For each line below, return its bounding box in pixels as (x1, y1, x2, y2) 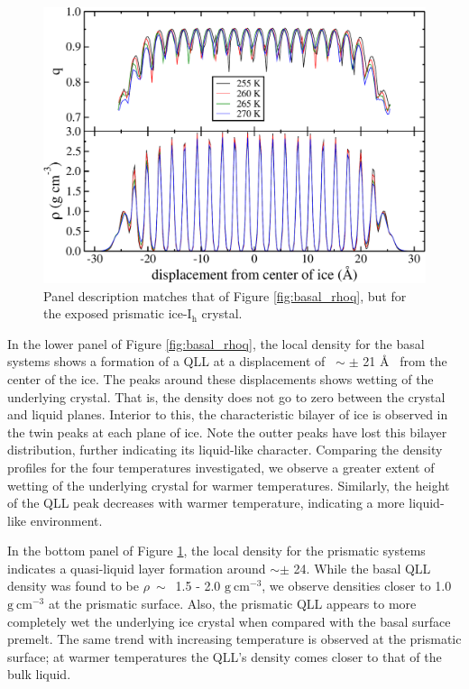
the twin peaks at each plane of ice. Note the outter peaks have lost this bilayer (7, 422, 447, 441)
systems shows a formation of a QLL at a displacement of (7, 352, 326, 371)
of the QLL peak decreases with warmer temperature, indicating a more (7, 493, 405, 512)
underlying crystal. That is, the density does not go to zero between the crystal (7, 387, 446, 406)
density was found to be (7, 576, 139, 595)
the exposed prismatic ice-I (43, 304, 192, 323)
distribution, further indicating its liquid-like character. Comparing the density (7, 440, 443, 459)
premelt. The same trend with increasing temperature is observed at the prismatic (7, 629, 462, 648)
